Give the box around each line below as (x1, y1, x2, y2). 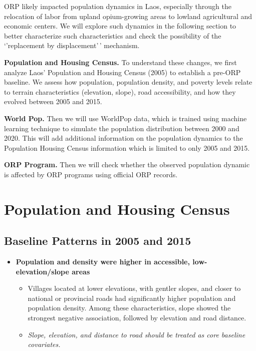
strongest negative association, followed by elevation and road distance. (28, 312, 246, 323)
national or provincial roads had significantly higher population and (28, 292, 236, 303)
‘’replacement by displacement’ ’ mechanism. (4, 40, 140, 51)
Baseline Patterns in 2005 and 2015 (4, 233, 191, 248)
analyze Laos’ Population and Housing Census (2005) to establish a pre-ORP (4, 67, 241, 77)
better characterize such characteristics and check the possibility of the (4, 30, 221, 41)
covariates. (28, 339, 61, 349)
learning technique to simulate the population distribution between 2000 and (4, 123, 239, 133)
